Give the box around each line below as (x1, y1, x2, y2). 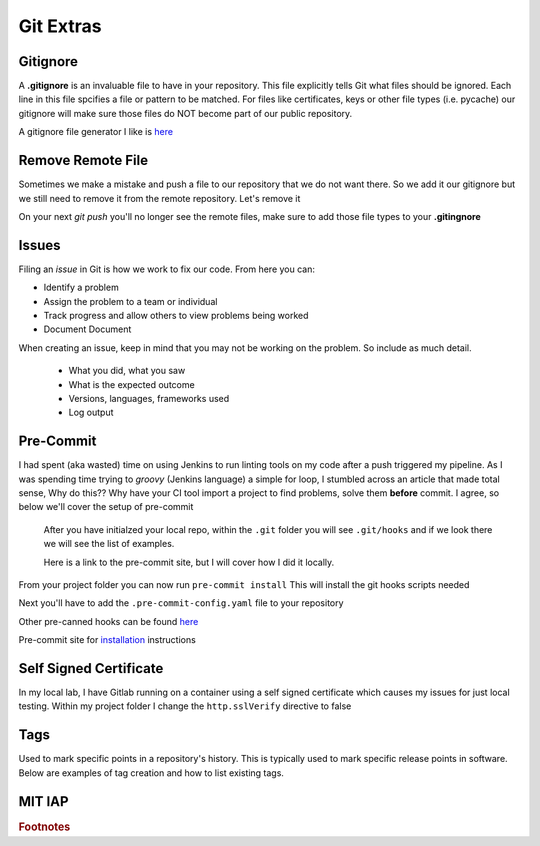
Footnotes (18, 820, 71, 834)
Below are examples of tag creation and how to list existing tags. (18, 766, 285, 779)
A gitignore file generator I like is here (18, 126, 174, 138)
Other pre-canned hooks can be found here (18, 615, 199, 627)
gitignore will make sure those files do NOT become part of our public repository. (18, 107, 353, 119)
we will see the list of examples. (43, 538, 175, 550)
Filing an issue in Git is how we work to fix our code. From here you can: (18, 263, 315, 275)
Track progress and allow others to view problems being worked (43, 310, 309, 321)
